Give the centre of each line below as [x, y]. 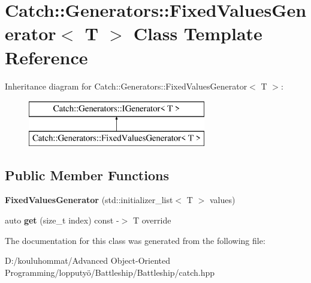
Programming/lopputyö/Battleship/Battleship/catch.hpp [110, 272]
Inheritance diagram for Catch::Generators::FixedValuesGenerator [126, 86]
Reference [46, 57]
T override [152, 220]
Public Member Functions [87, 175]
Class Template [198, 33]
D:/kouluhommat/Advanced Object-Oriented [87, 260]
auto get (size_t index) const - [62, 220]
